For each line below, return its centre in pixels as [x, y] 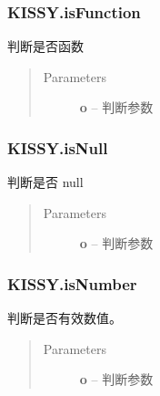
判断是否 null [45, 182]
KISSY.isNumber [72, 283]
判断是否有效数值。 [65, 318]
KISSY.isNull [58, 147]
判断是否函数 [45, 46]
